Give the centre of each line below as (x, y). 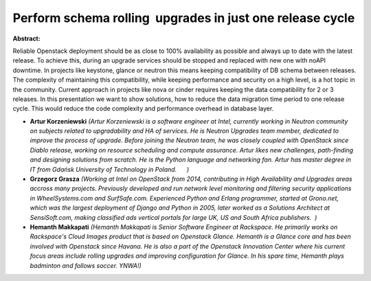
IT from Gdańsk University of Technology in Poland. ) (110, 169)
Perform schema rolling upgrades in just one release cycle (184, 18)
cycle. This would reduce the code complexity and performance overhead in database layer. (143, 109)
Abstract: (26, 38)
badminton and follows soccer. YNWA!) (86, 265)
